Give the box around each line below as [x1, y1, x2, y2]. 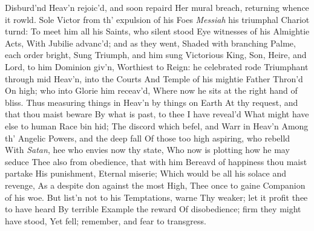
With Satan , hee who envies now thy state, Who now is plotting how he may [5, 143, 290, 156]
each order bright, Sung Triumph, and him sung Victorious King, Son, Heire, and [5, 48, 307, 61]
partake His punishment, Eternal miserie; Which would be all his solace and [5, 167, 287, 180]
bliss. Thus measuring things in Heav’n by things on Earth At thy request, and [5, 96, 298, 108]
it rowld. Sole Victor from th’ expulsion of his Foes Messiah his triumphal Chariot [5, 13, 310, 25]
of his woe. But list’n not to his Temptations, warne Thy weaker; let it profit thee [5, 190, 308, 203]
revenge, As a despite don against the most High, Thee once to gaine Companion [5, 178, 306, 191]
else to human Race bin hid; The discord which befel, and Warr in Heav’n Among [5, 119, 309, 132]
